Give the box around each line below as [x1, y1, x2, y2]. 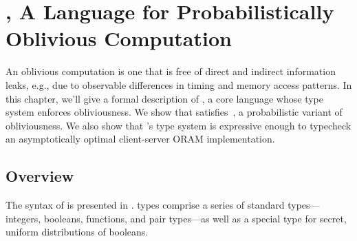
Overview [6, 165, 74, 187]
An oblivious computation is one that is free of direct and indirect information [6, 64, 336, 78]
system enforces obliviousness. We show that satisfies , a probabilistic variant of [6, 105, 343, 119]
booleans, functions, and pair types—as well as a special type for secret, [43, 211, 347, 225]
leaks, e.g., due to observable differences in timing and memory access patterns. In [6, 77, 352, 92]
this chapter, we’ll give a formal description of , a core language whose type [6, 91, 323, 105]
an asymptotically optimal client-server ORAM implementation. [6, 132, 275, 146]
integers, [6, 211, 41, 225]
